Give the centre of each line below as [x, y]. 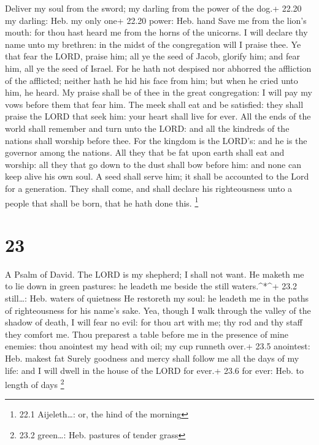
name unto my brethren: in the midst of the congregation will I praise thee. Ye [153, 44]
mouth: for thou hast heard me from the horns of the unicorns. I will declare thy [156, 32]
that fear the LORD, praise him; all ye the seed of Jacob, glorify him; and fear [152, 56]
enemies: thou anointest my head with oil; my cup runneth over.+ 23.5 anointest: [158, 346]
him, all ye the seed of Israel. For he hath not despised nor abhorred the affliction [158, 68]
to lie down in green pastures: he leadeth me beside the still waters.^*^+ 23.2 [151, 286]
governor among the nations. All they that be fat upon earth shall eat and [145, 152]
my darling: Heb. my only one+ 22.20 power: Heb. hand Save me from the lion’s [156, 20]
